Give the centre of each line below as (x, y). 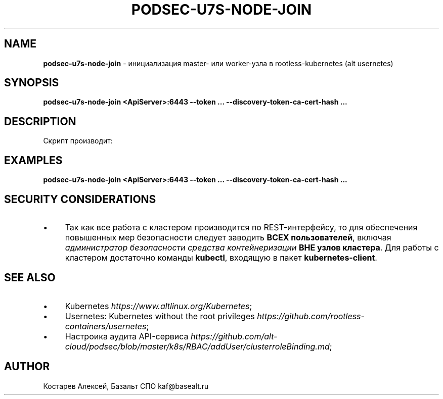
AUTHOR (27, 367)
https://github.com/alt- (234, 336)
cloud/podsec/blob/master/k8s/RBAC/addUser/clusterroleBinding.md (197, 346)
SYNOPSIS (32, 83)
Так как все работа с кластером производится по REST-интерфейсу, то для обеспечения (241, 227)
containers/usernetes (106, 326)
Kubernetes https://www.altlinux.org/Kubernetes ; (159, 306)
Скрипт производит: (78, 141)
